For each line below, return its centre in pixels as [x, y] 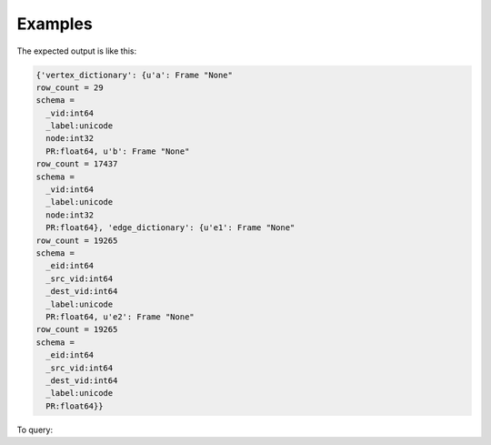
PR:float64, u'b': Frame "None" [118, 151]
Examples [55, 24]
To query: [35, 430]
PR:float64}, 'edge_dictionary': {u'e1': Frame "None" [170, 228]
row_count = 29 [70, 87]
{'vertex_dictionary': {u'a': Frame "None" [135, 75]
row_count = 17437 [77, 164]
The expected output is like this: [77, 51]
